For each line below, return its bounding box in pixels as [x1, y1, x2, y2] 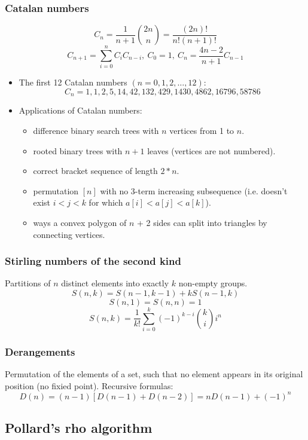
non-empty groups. [178, 277, 248, 289]
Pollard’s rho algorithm [5, 418, 153, 437]
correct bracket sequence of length [33, 164, 158, 177]
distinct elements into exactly [61, 277, 169, 289]
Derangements [5, 344, 75, 359]
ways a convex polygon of [33, 216, 127, 228]
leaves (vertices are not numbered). [147, 144, 276, 157]
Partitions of [5, 277, 51, 289]
